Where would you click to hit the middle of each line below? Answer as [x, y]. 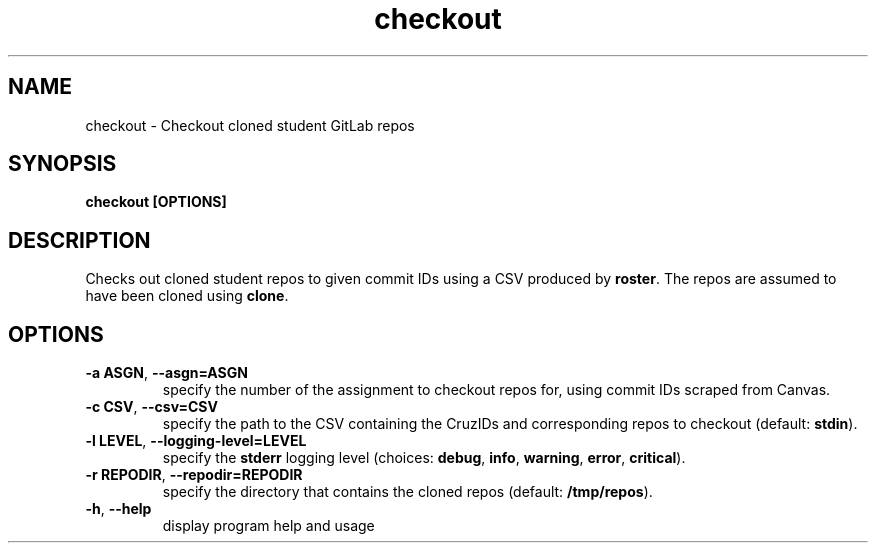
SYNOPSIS [62, 164]
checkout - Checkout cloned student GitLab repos [250, 125]
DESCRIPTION [79, 240]
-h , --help [118, 509]
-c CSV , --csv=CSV [151, 407]
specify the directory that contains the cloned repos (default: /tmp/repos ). [407, 492]
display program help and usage [268, 526]
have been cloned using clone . [187, 296]
